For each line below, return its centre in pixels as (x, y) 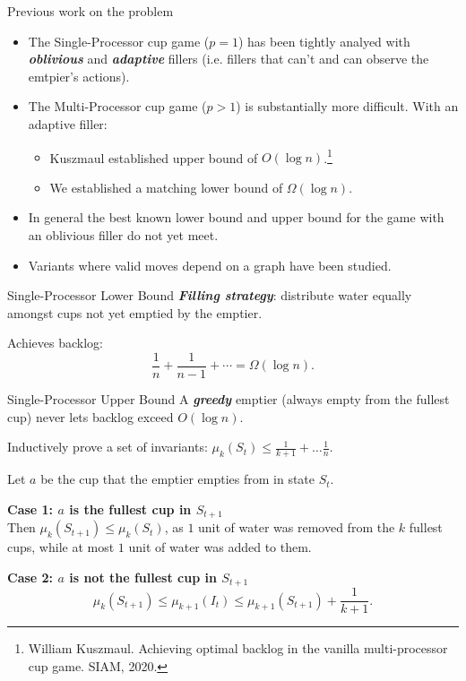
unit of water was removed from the (297, 527)
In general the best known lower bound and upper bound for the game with (236, 217)
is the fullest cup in (130, 509)
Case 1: (30, 509)
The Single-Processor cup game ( (119, 41)
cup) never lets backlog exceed (91, 416)
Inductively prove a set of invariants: (108, 447)
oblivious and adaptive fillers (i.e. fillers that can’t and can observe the (229, 59)
